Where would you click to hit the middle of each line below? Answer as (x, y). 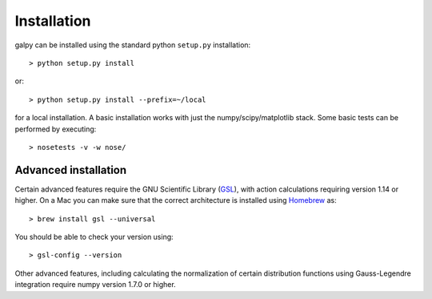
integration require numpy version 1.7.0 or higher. (95, 285)
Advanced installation (71, 170)
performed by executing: (56, 129)
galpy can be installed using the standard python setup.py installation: (133, 45)
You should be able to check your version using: (94, 236)
